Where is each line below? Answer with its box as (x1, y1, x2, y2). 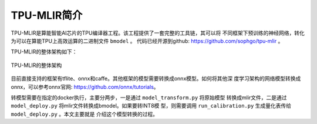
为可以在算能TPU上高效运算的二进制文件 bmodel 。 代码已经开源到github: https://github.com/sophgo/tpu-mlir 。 (11, 37, 284, 44)
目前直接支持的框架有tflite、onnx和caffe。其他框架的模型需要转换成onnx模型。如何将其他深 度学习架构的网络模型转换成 (11, 75, 301, 82)
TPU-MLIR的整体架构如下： (11, 48, 77, 55)
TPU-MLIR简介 (11, 9, 83, 22)
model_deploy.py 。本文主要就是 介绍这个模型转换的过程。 (11, 110, 158, 118)
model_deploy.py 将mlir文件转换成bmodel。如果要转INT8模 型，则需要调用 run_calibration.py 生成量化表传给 (11, 102, 292, 109)
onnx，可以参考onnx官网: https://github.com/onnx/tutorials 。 (11, 83, 159, 91)
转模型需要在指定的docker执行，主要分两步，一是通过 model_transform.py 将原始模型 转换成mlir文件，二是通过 (11, 94, 287, 101)
